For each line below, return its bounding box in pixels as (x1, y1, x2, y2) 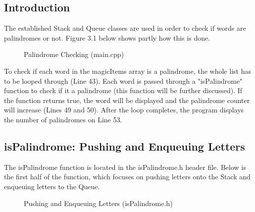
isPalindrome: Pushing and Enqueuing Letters (4, 138, 245, 154)
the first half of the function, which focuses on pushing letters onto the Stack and (4, 171, 251, 182)
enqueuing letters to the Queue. (4, 181, 100, 191)
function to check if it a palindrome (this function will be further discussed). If (4, 85, 243, 96)
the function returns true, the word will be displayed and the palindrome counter (4, 95, 250, 105)
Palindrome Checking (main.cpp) (24, 49, 124, 59)
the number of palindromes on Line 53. (4, 114, 122, 124)
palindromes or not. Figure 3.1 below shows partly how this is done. (4, 32, 210, 43)
